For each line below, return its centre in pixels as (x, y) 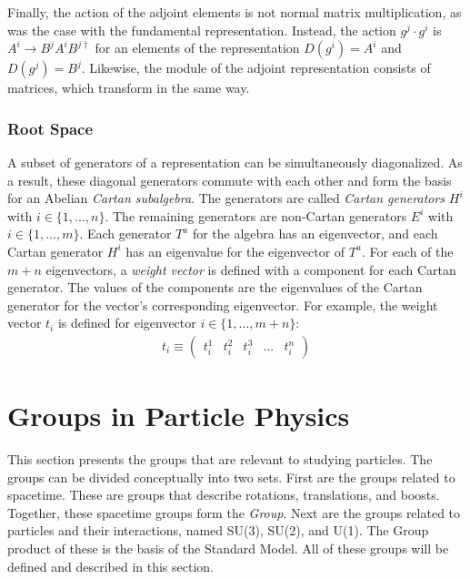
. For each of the (407, 251)
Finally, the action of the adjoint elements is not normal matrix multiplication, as (235, 12)
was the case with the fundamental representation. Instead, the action (202, 30)
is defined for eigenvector (127, 323)
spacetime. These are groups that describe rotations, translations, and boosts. (224, 495)
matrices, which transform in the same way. (129, 88)
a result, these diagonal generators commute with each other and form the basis (230, 180)
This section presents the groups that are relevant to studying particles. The (220, 459)
